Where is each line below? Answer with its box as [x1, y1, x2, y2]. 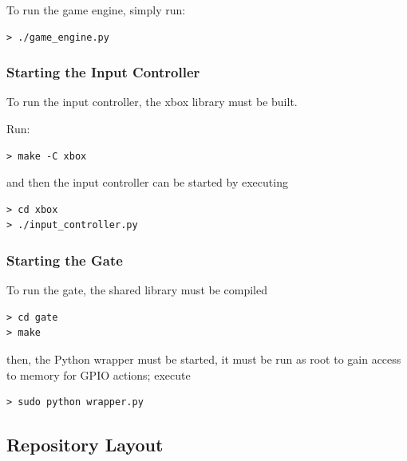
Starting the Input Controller [6, 62, 200, 82]
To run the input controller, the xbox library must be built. [6, 93, 298, 110]
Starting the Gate [6, 250, 123, 270]
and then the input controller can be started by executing [6, 174, 288, 191]
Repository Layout [6, 432, 164, 457]
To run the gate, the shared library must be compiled [6, 282, 267, 298]
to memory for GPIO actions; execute [6, 366, 191, 383]
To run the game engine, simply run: [6, 2, 186, 18]
